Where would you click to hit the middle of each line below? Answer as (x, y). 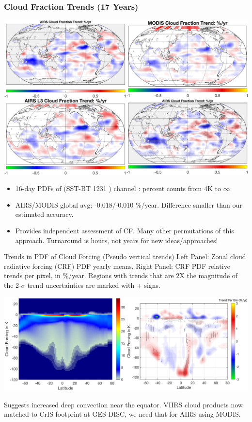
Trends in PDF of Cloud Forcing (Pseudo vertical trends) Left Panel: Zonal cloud (125, 256)
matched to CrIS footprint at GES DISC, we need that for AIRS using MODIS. (122, 414)
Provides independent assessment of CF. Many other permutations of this (125, 231)
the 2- (13, 285)
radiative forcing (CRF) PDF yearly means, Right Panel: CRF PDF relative (117, 266)
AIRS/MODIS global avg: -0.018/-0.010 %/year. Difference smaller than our (129, 204)
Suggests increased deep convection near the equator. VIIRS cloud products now (123, 404)
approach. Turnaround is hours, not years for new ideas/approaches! (117, 240)
